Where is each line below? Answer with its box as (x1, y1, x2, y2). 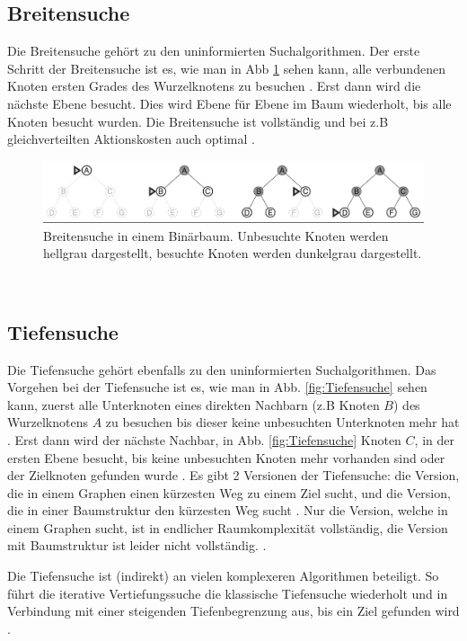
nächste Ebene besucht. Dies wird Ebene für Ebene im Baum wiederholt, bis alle (7, 93, 452, 112)
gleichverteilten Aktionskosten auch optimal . (7, 129, 255, 148)
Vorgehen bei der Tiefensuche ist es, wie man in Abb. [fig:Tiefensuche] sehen (7, 378, 427, 396)
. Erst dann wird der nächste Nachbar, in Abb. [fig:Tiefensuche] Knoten (7, 430, 401, 449)
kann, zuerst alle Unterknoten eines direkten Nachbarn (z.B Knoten (7, 395, 380, 414)
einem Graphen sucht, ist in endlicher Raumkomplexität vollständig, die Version (7, 518, 448, 537)
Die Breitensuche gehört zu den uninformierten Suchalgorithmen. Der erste (7, 41, 420, 60)
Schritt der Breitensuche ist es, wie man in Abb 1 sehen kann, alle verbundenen (7, 58, 445, 77)
